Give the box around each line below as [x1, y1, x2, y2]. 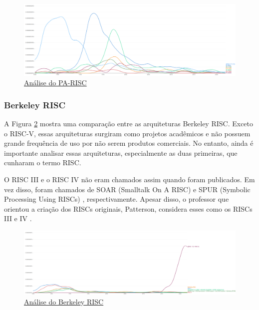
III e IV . [4, 213, 32, 224]
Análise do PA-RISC [24, 77, 87, 88]
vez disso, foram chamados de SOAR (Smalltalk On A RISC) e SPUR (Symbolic [4, 184, 251, 194]
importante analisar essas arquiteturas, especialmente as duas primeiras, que [4, 147, 238, 158]
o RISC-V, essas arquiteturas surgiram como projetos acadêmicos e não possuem [4, 128, 251, 138]
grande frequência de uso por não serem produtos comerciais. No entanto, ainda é [4, 138, 254, 148]
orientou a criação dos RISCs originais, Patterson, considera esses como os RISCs [4, 203, 253, 214]
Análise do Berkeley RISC [24, 296, 104, 307]
